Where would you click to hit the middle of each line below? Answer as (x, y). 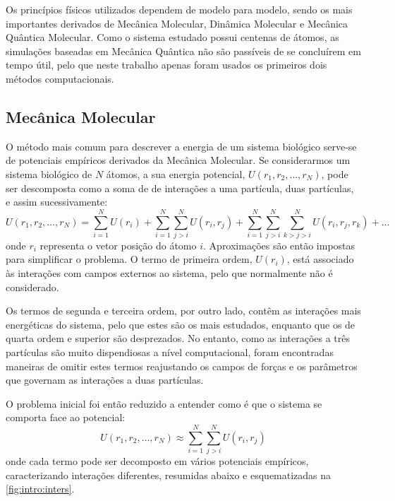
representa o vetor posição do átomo (118, 245)
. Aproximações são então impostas (279, 245)
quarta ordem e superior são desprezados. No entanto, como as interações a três (178, 338)
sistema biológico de (49, 173)
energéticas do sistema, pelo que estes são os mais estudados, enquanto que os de (181, 324)
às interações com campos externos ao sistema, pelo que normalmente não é (169, 273)
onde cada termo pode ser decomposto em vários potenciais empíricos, (157, 461)
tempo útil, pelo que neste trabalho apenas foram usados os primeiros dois (166, 65)
